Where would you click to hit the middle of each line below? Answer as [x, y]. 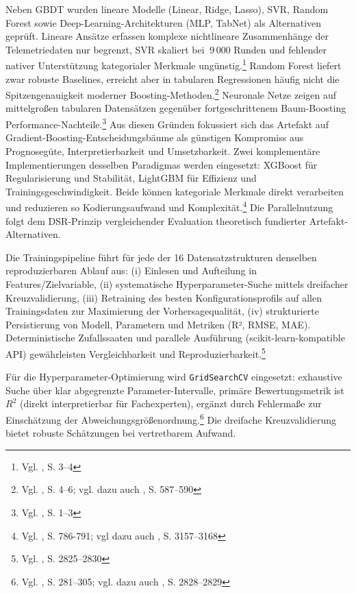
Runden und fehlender [280, 49]
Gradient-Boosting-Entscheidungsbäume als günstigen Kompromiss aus [155, 137]
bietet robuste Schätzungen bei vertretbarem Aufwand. [121, 433]
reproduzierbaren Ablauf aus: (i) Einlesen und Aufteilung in [131, 270]
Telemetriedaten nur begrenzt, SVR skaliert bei [105, 49]
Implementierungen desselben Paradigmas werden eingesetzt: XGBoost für [162, 164]
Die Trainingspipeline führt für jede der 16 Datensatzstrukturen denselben [161, 257]
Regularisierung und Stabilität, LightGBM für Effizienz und [131, 178]
